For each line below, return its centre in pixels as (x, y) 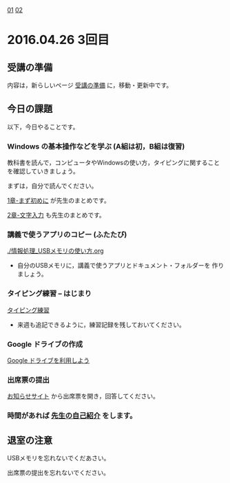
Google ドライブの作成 (45, 344)
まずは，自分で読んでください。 (52, 186)
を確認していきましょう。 (43, 171)
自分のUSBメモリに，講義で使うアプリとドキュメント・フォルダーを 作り (121, 266)
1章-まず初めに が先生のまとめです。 (59, 201)
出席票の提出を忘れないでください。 (59, 473)
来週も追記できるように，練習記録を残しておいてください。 (101, 324)
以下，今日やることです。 (43, 127)
